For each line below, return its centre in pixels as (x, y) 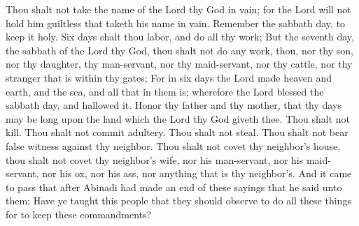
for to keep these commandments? (79, 214)
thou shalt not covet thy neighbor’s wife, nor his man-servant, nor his (155, 159)
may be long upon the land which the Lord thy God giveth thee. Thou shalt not (178, 118)
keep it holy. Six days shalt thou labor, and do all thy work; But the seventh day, (180, 37)
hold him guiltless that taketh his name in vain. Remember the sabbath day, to (176, 23)
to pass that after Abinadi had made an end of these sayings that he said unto (174, 187)
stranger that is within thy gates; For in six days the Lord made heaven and (169, 77)
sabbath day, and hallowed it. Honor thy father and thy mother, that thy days (174, 105)
